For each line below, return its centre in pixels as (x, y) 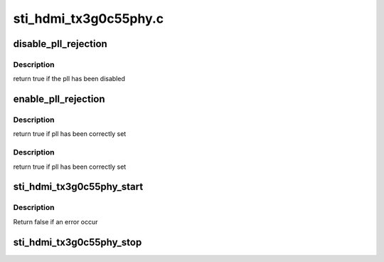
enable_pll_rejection (59, 99)
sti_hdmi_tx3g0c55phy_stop (78, 242)
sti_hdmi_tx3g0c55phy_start (78, 187)
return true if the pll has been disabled (69, 79)
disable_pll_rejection (60, 44)
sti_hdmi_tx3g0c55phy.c (89, 19)
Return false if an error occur (56, 221)
